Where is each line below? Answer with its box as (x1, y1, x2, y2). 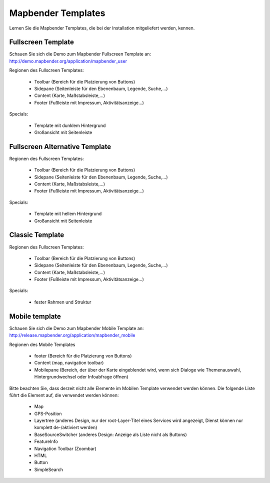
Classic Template (9, 230, 64, 239)
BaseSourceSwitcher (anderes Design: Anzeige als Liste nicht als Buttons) (34, 431, 187, 437)
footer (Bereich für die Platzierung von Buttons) (34, 352, 132, 358)
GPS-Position (34, 410, 62, 416)
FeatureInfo (34, 438, 58, 444)
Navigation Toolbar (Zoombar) (34, 445, 97, 451)
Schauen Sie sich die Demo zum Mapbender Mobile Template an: (9, 325, 144, 331)
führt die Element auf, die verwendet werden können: (9, 392, 119, 398)
